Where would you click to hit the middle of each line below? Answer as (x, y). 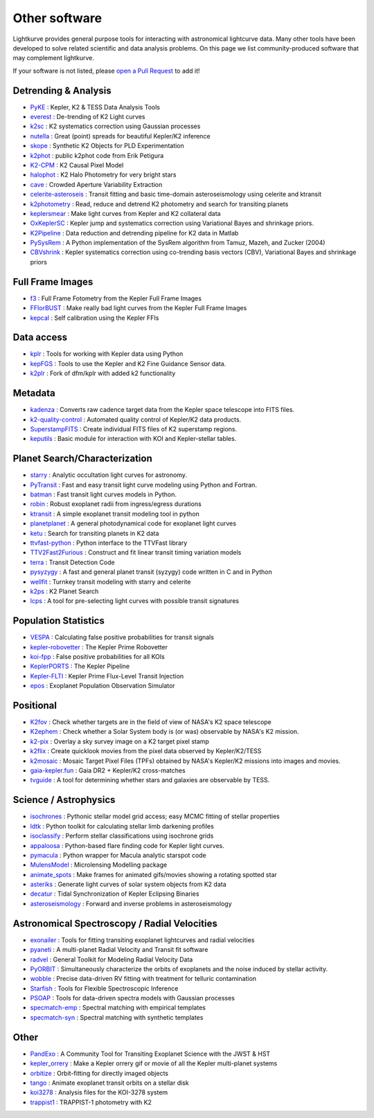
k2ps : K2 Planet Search (64, 591)
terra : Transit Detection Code (72, 562)
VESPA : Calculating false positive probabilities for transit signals (122, 638)
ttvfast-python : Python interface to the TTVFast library (109, 543)
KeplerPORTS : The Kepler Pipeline (80, 666)
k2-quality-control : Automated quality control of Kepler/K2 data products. (136, 420)
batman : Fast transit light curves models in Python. (103, 494)
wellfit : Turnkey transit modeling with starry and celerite (110, 581)
